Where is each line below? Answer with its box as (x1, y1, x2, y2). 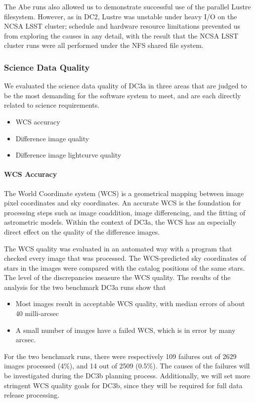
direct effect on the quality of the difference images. (4, 226, 160, 237)
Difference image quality (15, 133, 89, 143)
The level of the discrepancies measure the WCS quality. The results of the (4, 272, 231, 282)
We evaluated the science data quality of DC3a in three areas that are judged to (4, 81, 247, 91)
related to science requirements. (4, 100, 100, 110)
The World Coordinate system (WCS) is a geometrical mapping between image (4, 188, 244, 198)
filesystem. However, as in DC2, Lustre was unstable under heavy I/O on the (4, 11, 237, 21)
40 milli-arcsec (15, 308, 59, 319)
